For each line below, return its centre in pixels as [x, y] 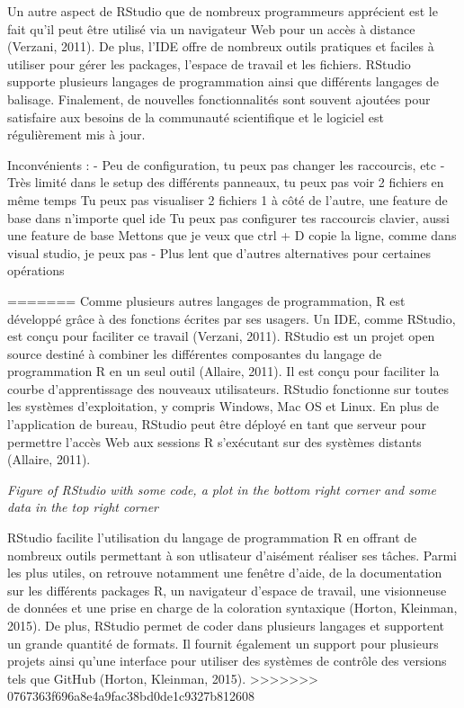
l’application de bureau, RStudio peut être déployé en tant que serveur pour [217, 424]
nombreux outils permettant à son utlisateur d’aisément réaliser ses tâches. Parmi [232, 555]
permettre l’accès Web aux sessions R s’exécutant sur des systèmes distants [214, 441]
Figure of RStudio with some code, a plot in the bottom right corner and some [222, 489]
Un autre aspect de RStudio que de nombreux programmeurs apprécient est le [223, 11]
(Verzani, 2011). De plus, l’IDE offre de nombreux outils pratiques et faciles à [221, 46]
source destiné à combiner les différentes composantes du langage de [195, 353]
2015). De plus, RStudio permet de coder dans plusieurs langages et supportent [226, 625]
